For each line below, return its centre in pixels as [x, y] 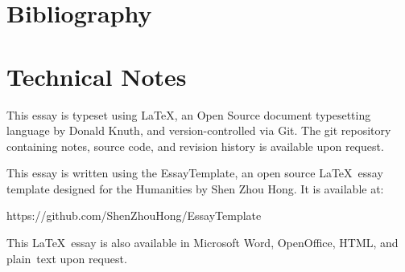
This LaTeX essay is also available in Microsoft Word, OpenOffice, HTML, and [202, 243]
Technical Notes [97, 76]
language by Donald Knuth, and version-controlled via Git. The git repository [199, 130]
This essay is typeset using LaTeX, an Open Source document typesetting [189, 114]
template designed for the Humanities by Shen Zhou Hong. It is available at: [195, 188]
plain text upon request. [67, 258]
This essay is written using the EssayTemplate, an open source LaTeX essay [195, 173]
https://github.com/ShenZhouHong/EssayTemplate [134, 215]
